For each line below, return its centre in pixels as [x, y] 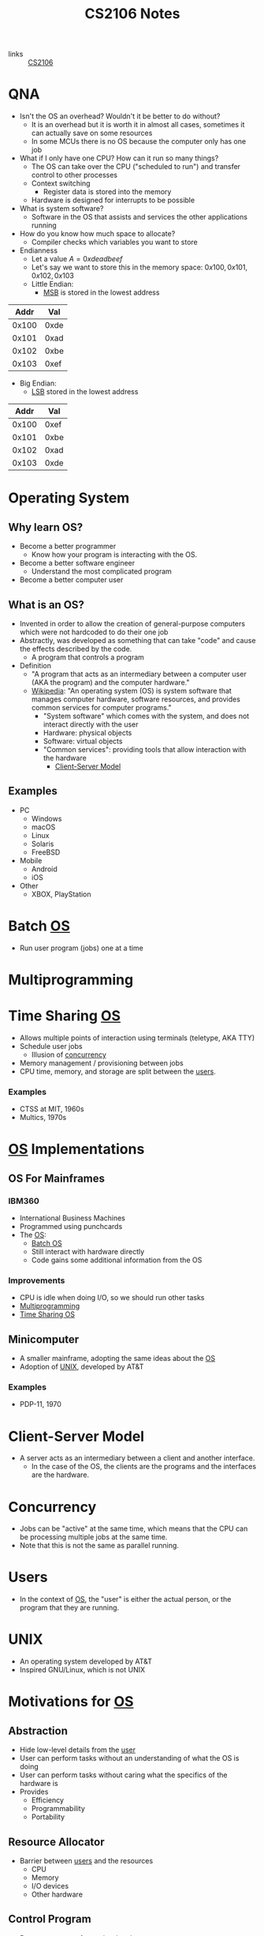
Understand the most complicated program [101, 571]
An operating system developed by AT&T [86, 1662]
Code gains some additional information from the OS [117, 1260]
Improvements [37, 1280]
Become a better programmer [68, 547]
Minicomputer [44, 1339]
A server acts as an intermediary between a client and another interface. [137, 1458]
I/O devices [50, 1885]
